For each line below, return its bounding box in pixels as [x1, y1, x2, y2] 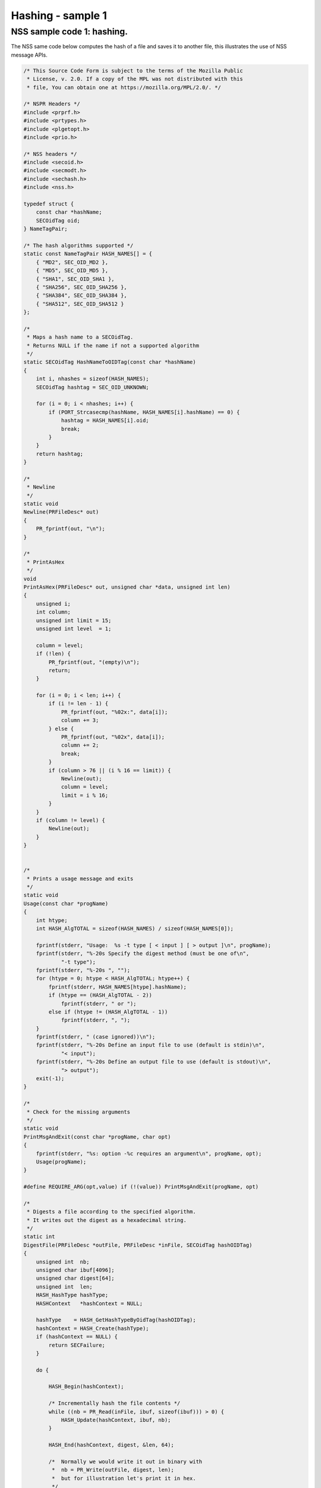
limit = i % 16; [61, 792, 109, 799]
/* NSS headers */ [23, 151, 77, 157]
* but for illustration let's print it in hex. [51, 1475, 196, 1481]
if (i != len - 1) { [48, 700, 109, 707]
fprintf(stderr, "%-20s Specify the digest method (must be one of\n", [36, 950, 250, 957]
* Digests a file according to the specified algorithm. [27, 1208, 196, 1215]
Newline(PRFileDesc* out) [23, 509, 99, 515]
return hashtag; [36, 450, 83, 457]
